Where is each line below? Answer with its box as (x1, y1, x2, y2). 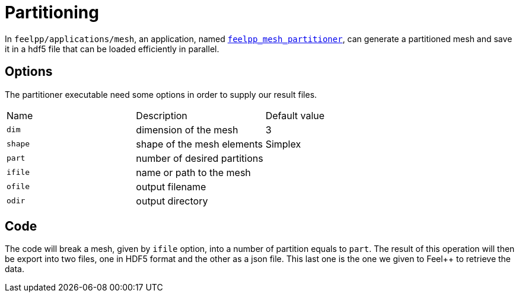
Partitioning (5, 2, 99, 23)
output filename (136, 180, 206, 193)
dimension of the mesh (136, 123, 238, 136)
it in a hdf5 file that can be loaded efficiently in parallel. (5, 43, 219, 54)
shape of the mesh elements (136, 138, 263, 150)
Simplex (265, 138, 301, 150)
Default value (265, 109, 325, 122)
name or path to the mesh (136, 166, 251, 178)
